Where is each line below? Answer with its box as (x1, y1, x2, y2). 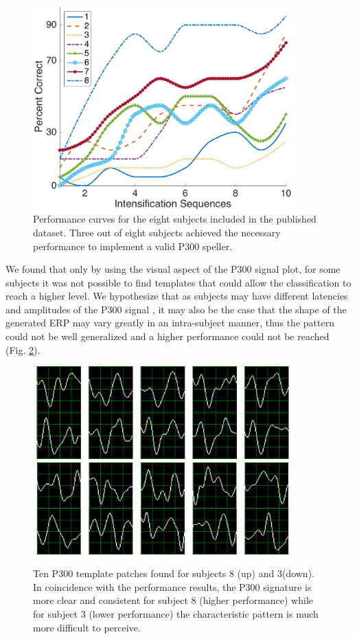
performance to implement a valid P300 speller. (33, 238, 233, 253)
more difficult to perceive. (33, 620, 141, 634)
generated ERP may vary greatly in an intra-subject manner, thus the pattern (5, 315, 334, 330)
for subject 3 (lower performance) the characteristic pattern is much (33, 606, 319, 620)
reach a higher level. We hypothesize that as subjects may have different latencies (5, 289, 348, 303)
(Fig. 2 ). (5, 342, 41, 357)
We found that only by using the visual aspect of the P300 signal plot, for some (5, 262, 341, 276)
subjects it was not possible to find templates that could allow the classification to (5, 275, 352, 289)
